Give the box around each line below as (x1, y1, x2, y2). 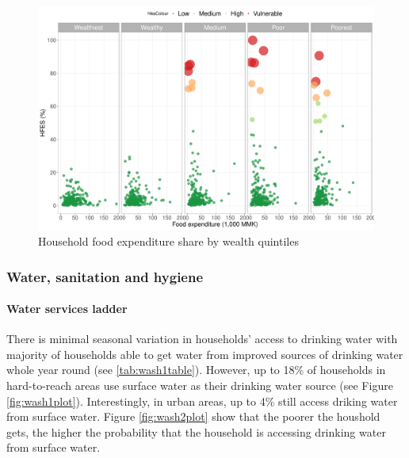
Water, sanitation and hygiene (6, 266, 204, 286)
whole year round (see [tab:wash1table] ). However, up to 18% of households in (6, 361, 386, 378)
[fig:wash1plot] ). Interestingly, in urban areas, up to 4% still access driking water (6, 392, 398, 409)
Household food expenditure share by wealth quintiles (38, 232, 299, 249)
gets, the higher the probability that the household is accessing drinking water (6, 423, 386, 440)
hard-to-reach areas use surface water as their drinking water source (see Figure (6, 377, 393, 393)
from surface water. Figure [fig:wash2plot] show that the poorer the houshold (6, 408, 380, 425)
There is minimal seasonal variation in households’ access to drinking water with (6, 330, 398, 347)
